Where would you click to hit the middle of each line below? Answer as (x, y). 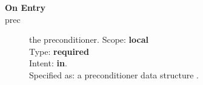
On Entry (25, 7)
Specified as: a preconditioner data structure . (114, 74)
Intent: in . (48, 63)
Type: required (59, 51)
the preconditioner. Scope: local (89, 39)
